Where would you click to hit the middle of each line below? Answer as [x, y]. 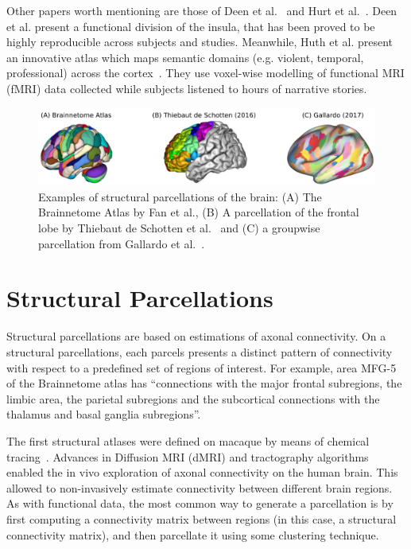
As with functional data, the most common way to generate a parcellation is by [200, 503]
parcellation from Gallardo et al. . [122, 243]
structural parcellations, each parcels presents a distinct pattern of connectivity [200, 351]
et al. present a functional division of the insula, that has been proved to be [191, 26]
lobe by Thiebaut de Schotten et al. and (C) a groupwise [179, 228]
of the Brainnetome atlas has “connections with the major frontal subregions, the [204, 383]
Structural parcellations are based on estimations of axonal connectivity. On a [196, 336]
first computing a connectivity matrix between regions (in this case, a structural [202, 518]
